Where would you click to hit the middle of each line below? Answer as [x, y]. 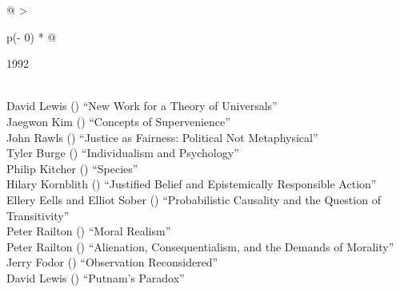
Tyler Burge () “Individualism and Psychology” [123, 153]
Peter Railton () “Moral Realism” [89, 231]
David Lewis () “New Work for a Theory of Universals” [142, 106]
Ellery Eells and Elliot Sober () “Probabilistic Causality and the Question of [194, 199]
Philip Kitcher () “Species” [72, 168]
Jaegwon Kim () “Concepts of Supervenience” [118, 121]
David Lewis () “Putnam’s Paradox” [96, 277]
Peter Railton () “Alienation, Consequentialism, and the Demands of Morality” [200, 246]
